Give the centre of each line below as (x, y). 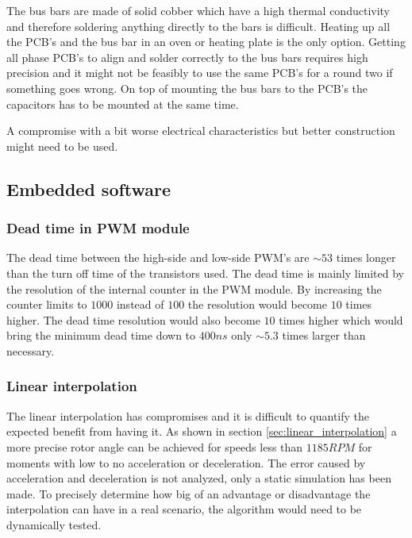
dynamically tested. (54, 524)
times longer (366, 257)
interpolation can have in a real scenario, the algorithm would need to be (184, 509)
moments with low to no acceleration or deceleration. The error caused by (186, 462)
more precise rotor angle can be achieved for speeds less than (155, 446)
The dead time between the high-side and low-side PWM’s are (158, 257)
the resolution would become (257, 304)
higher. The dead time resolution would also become (133, 319)
